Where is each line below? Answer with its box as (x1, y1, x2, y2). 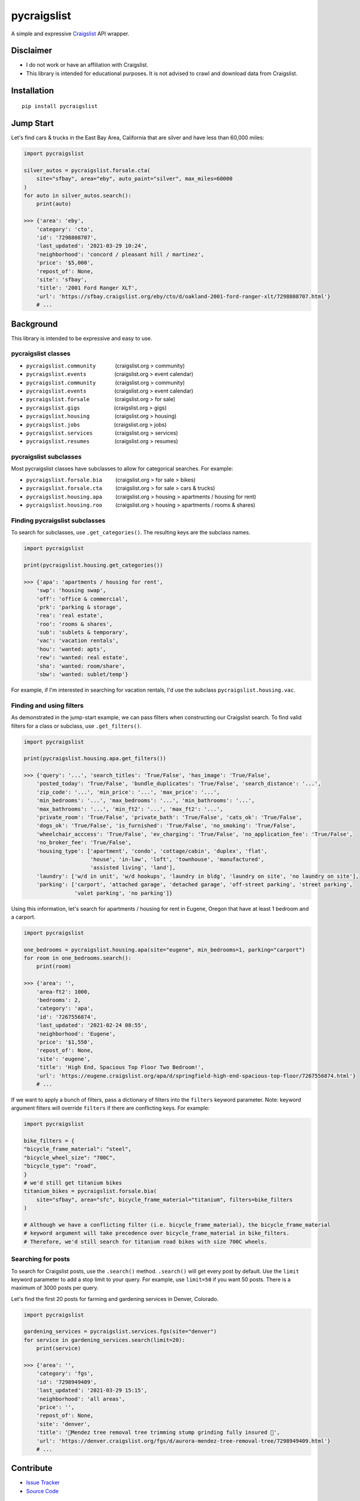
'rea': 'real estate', (36, 612, 103, 619)
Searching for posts (11, 1255, 70, 1263)
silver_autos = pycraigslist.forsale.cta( (23, 167, 151, 174)
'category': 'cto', (36, 226, 94, 232)
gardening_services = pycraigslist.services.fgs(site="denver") (23, 1328, 217, 1335)
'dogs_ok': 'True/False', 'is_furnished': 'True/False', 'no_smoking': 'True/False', (36, 823, 296, 829)
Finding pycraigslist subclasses (11, 516, 106, 525)
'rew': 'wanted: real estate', (36, 654, 128, 661)
